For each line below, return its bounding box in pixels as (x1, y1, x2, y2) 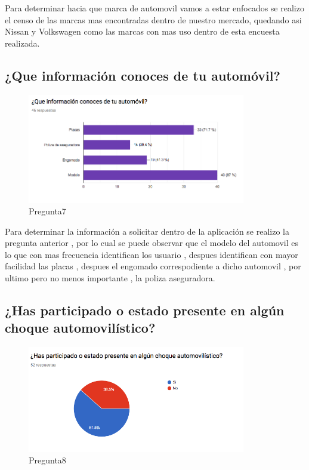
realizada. (5, 36, 40, 49)
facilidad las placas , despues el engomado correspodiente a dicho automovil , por (5, 260, 301, 272)
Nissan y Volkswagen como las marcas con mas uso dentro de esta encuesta (5, 25, 280, 38)
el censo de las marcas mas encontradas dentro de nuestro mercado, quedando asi (5, 13, 302, 26)
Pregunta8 (29, 454, 66, 466)
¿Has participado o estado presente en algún (5, 301, 285, 320)
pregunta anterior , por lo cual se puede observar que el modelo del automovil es (5, 236, 298, 249)
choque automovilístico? (5, 318, 156, 337)
